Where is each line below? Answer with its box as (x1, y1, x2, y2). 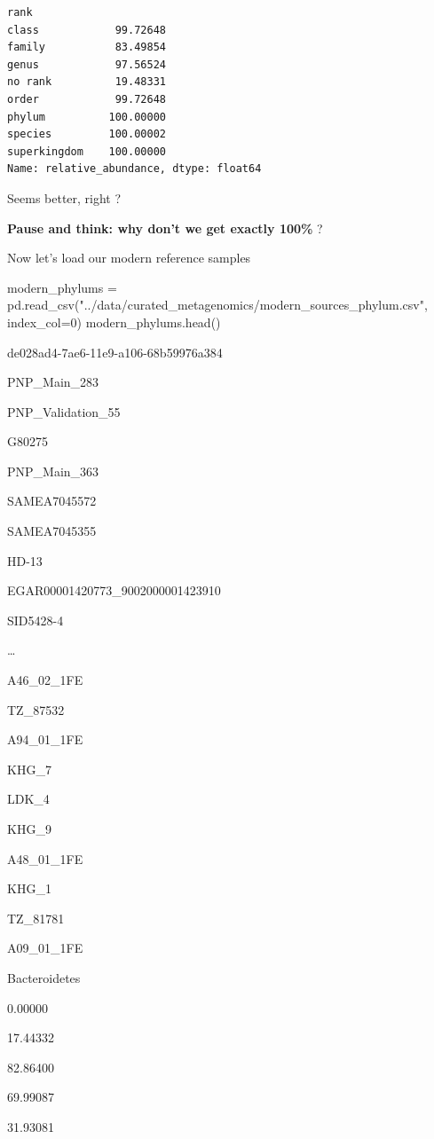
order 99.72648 (7, 92, 166, 106)
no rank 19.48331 (7, 75, 166, 89)
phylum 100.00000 (7, 110, 166, 123)
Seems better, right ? (7, 188, 122, 207)
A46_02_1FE (7, 671, 83, 689)
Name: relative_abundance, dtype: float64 (7, 162, 262, 176)
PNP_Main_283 (7, 373, 99, 391)
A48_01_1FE (7, 849, 83, 868)
